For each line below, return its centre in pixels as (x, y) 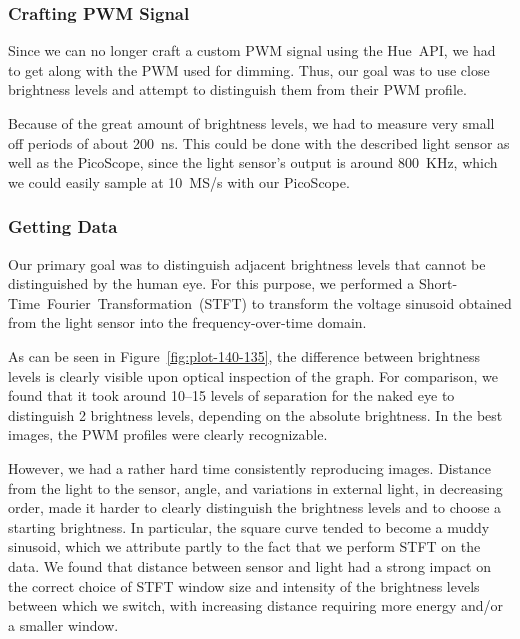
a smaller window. (63, 624)
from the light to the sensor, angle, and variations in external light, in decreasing (255, 487)
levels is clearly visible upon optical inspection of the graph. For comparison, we (253, 375)
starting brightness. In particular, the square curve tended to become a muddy (249, 526)
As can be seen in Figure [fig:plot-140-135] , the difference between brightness (244, 355)
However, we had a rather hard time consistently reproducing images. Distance (249, 467)
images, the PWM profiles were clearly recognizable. (168, 434)
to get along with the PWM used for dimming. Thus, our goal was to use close (249, 69)
